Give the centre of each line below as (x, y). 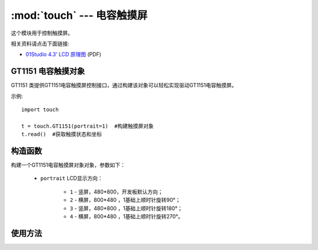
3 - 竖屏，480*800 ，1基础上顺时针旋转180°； (126, 208)
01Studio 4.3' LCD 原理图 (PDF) (63, 54)
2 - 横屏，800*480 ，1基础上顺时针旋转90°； (125, 200)
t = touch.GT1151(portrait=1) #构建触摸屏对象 (88, 126)
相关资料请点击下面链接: (40, 44)
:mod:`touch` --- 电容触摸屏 (79, 15)
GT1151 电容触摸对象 (48, 71)
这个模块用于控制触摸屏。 (42, 33)
